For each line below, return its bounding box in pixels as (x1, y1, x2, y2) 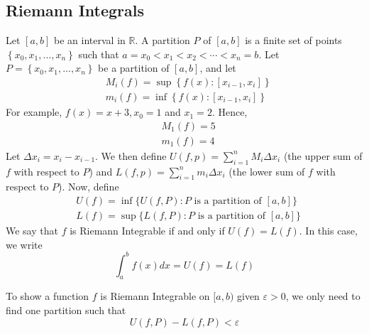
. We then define (95, 148, 167, 163)
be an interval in (54, 33, 126, 48)
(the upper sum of (283, 148, 363, 163)
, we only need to (285, 289, 360, 303)
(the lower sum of (228, 163, 305, 178)
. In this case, (299, 222, 358, 237)
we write (6, 237, 43, 252)
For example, (6, 104, 62, 119)
